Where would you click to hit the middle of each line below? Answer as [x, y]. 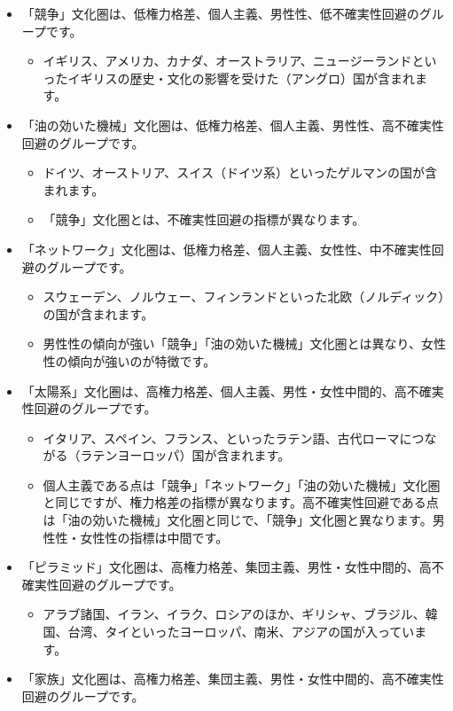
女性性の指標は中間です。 [154, 537]
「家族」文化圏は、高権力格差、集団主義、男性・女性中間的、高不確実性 [233, 679]
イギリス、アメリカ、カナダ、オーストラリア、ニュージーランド [227, 61]
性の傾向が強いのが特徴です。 [129, 360]
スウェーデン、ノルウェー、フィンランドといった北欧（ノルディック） [244, 297]
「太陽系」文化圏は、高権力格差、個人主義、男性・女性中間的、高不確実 [233, 391]
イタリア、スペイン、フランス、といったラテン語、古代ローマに [227, 438]
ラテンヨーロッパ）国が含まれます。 [185, 455]
